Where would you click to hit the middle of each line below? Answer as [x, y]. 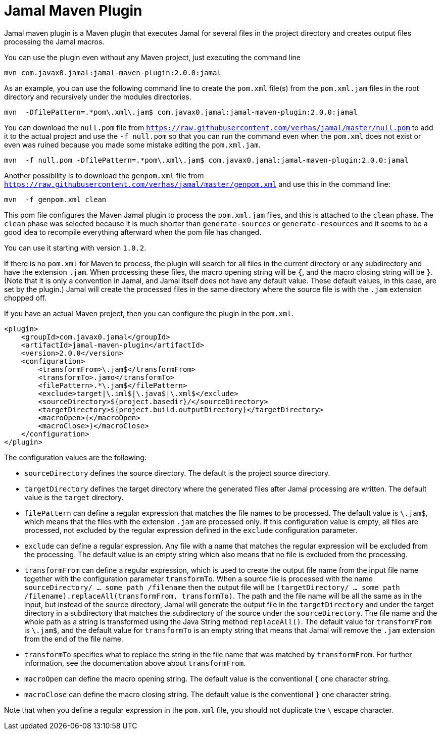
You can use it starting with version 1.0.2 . [75, 248]
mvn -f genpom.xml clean [55, 199]
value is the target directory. [74, 497]
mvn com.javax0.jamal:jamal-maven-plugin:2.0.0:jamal [113, 72]
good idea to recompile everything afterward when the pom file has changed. [133, 232]
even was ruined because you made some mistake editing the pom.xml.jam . [132, 144]
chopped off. [25, 298]
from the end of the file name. [74, 639]
